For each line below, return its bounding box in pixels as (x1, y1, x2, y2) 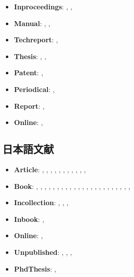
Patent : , (14, 67, 44, 78)
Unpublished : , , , (14, 246, 72, 257)
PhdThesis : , (14, 263, 56, 274)
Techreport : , (14, 34, 58, 45)
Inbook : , (14, 214, 45, 224)
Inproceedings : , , (14, 1, 72, 11)
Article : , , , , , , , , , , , (14, 164, 86, 174)
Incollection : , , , (14, 197, 68, 208)
